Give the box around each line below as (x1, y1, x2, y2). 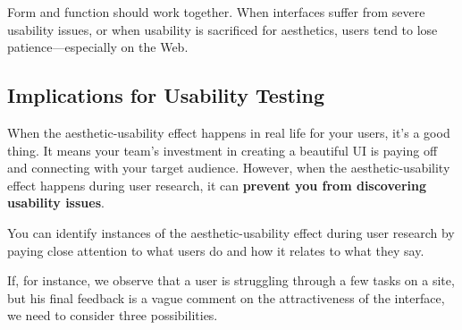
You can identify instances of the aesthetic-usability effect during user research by (7, 223, 455, 241)
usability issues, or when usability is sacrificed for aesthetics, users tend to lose (7, 20, 438, 38)
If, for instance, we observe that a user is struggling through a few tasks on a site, (7, 271, 455, 290)
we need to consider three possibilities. (7, 306, 218, 325)
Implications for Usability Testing (7, 81, 325, 109)
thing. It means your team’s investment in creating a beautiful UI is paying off (7, 140, 438, 159)
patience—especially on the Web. (7, 38, 189, 56)
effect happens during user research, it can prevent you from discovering (7, 175, 426, 194)
